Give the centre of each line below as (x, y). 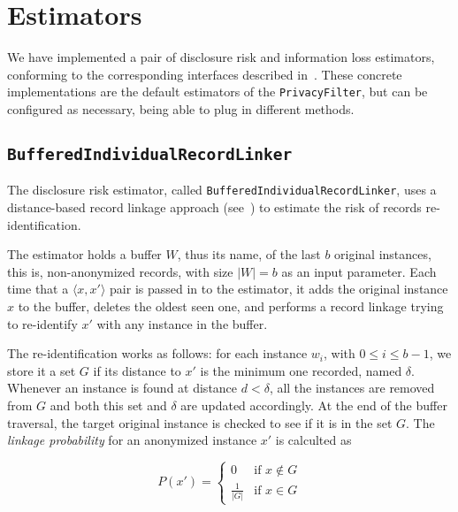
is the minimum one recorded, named (301, 370)
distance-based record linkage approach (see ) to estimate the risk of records (214, 207)
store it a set (42, 370)
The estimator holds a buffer (84, 254)
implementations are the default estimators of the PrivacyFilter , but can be (218, 92)
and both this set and (108, 405)
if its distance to (137, 370)
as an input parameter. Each (359, 271)
